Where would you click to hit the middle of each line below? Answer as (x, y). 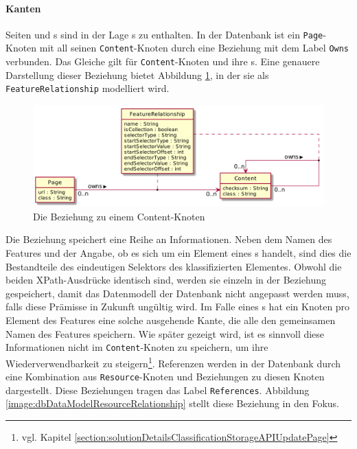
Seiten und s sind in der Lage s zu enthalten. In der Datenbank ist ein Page (164, 34)
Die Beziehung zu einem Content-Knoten (119, 216)
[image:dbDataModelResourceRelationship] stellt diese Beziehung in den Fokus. (172, 403)
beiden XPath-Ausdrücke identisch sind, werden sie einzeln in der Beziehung (166, 280)
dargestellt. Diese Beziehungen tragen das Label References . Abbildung (158, 390)
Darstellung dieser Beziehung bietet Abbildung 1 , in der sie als (137, 74)
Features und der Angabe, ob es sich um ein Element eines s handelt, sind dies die (178, 253)
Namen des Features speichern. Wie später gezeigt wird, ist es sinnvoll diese (165, 333)
